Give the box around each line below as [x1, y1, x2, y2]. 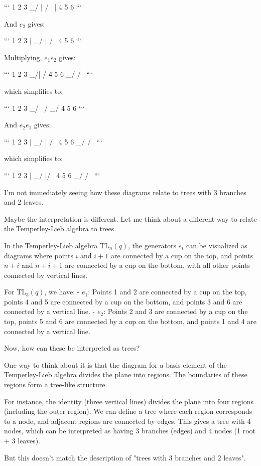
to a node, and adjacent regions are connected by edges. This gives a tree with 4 [4, 415, 251, 426]
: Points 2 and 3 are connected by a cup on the [103, 306, 248, 317]
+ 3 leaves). [4, 435, 41, 445]
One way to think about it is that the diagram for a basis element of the [4, 359, 227, 370]
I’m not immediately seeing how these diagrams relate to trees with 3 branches [4, 187, 246, 197]
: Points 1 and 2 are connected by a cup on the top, [88, 286, 247, 297]
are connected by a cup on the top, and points [110, 250, 253, 260]
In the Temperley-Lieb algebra [4, 240, 98, 250]
